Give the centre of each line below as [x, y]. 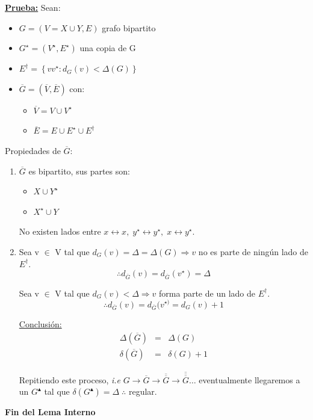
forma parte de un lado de [207, 293]
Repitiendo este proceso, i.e [70, 379]
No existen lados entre [60, 231]
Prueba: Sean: [33, 7]
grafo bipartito [129, 27]
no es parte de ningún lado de [253, 251]
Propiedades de [33, 150]
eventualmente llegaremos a [249, 379]
